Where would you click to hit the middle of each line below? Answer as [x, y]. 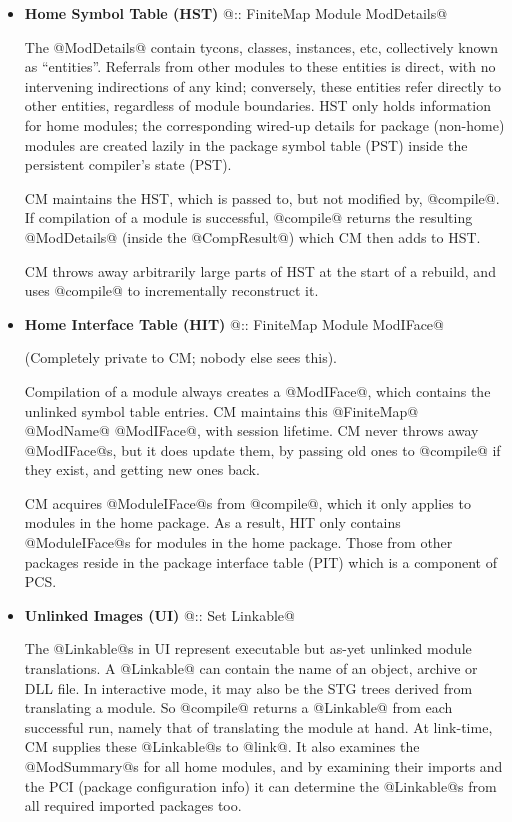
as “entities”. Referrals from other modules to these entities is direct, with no [260, 66]
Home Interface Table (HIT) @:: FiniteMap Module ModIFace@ [234, 323]
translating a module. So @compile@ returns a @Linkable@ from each [238, 707]
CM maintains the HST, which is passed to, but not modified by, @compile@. [262, 197]
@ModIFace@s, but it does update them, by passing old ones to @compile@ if [262, 449]
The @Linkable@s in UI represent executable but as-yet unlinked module [248, 648]
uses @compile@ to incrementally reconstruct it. [171, 290]
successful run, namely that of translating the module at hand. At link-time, [258, 726]
